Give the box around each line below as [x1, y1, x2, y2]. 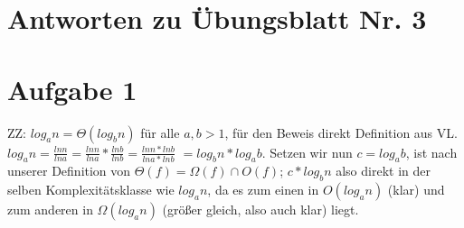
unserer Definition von [7, 161, 131, 180]
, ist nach [405, 142, 458, 161]
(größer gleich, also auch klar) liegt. [162, 200, 359, 219]
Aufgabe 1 [7, 70, 137, 107]
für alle [140, 123, 180, 141]
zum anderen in [7, 200, 93, 219]
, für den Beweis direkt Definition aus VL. [224, 123, 458, 141]
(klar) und [387, 180, 445, 199]
